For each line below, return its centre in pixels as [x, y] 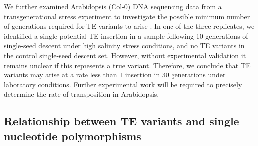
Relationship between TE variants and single [122, 121]
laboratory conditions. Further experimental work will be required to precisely [123, 84]
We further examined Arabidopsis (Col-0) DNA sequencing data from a [113, 6]
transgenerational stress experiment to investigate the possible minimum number [127, 16]
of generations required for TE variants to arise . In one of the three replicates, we [129, 26]
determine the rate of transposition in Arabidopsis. [82, 94]
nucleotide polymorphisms [73, 135]
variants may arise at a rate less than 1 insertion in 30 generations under [115, 75]
